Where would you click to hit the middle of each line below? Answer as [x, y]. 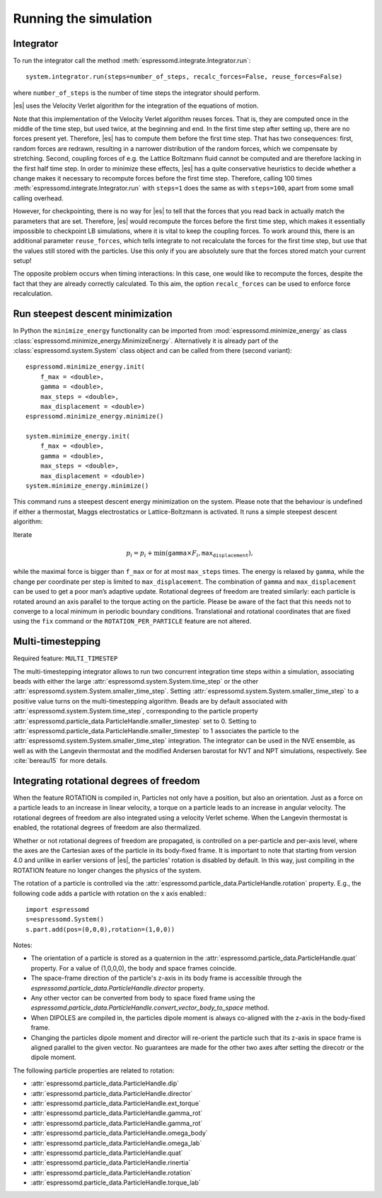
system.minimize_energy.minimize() [87, 486]
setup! [22, 261]
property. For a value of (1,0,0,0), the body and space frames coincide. [134, 968]
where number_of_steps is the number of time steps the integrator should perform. [137, 93]
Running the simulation [82, 18]
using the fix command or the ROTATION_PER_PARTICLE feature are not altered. [132, 621]
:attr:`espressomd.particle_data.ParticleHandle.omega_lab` [116, 1143]
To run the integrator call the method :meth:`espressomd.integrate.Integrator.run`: [132, 61]
